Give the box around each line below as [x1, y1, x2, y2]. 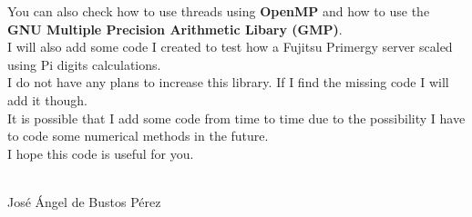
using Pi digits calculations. [7, 54, 161, 74]
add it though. [7, 90, 87, 109]
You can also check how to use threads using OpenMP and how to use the [7, 2, 430, 20]
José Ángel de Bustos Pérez [7, 192, 161, 211]
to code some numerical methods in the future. [7, 126, 269, 145]
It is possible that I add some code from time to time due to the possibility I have [7, 108, 466, 127]
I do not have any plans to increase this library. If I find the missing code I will [7, 73, 449, 92]
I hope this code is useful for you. [7, 143, 194, 163]
